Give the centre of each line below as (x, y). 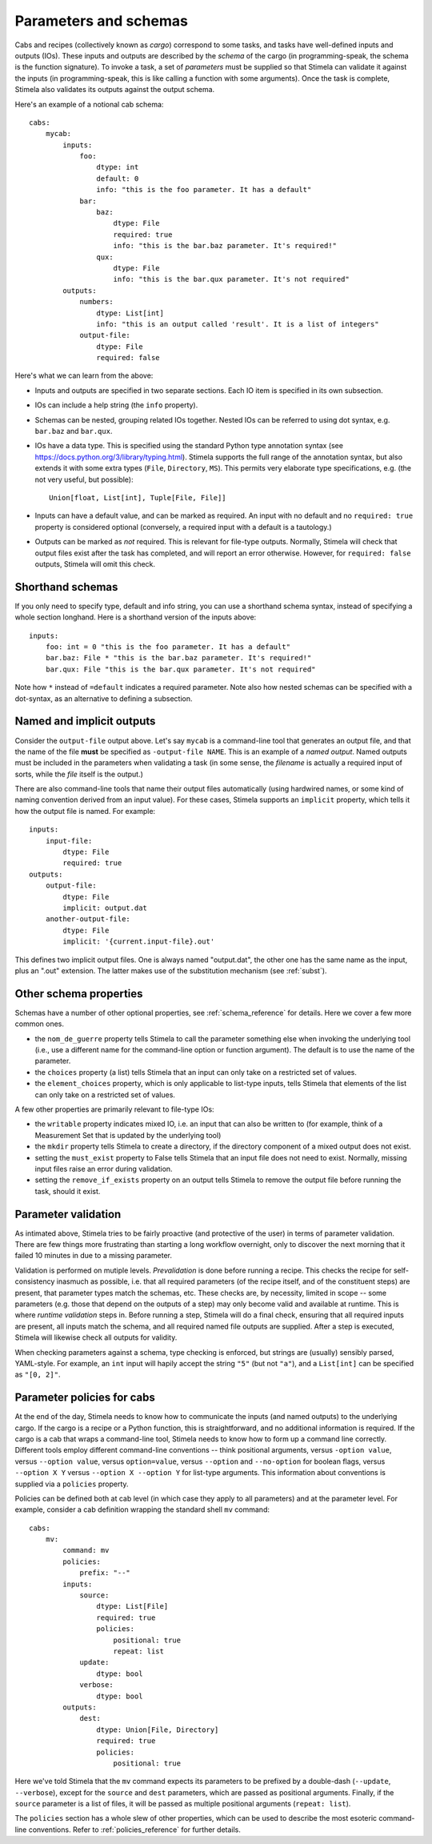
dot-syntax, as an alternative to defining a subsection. (104, 698)
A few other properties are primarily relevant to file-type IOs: (115, 1109)
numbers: (96, 302)
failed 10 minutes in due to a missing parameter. (93, 1256)
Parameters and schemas (101, 21)
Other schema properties (79, 994)
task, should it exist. (68, 1191)
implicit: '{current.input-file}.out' (139, 942)
